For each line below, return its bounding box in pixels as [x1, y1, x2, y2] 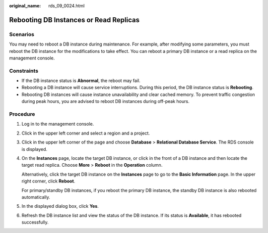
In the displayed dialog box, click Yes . [21, 203, 99, 209]
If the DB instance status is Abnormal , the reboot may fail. [21, 78, 141, 84]
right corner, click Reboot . [21, 178, 75, 184]
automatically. [21, 194, 51, 200]
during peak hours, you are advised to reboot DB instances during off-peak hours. [21, 98, 190, 104]
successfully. [21, 219, 49, 225]
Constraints [9, 67, 39, 74]
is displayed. [21, 146, 48, 152]
